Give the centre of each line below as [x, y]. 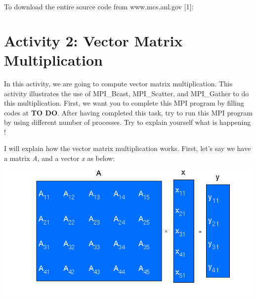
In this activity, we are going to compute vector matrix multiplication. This [118, 83]
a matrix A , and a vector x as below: [60, 158]
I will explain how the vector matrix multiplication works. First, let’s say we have [128, 148]
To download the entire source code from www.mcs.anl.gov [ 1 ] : [99, 6]
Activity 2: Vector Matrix [93, 40]
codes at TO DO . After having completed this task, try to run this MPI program [128, 112]
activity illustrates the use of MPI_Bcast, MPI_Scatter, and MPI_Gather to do [127, 93]
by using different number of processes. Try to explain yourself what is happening [128, 122]
